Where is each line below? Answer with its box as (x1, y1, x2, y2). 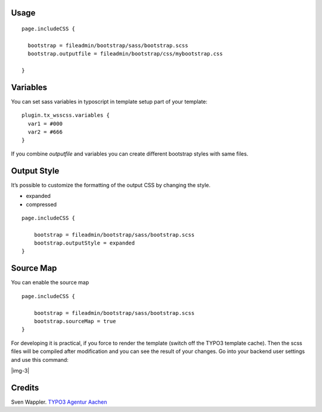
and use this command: (11, 356, 69, 363)
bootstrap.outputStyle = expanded (33, 240, 135, 247)
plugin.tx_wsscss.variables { (21, 112, 110, 119)
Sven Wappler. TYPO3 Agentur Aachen (11, 398, 107, 405)
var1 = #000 (27, 120, 63, 127)
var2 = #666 (27, 129, 63, 135)
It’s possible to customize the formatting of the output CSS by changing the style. (11, 181, 211, 188)
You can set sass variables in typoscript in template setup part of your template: (11, 98, 208, 105)
